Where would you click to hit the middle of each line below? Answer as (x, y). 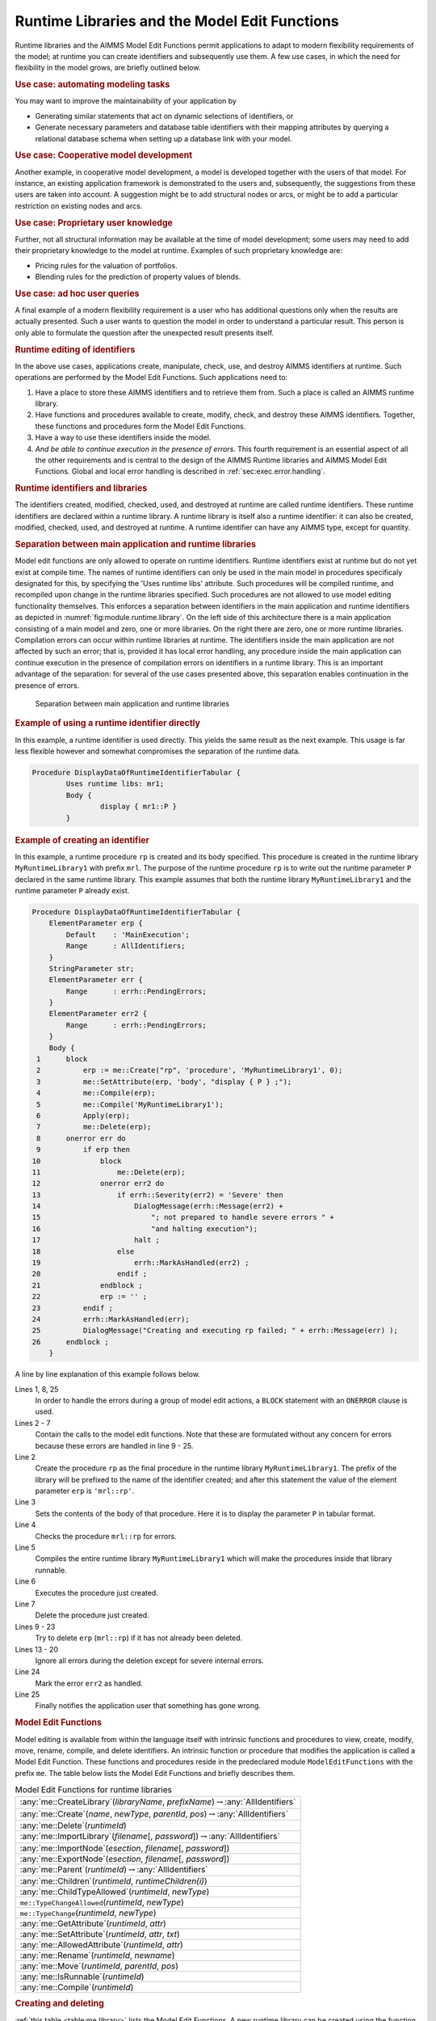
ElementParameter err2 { (98, 1014)
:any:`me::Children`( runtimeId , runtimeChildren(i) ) (113, 1881)
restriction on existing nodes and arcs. (79, 205)
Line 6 (25, 1581)
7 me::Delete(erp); (94, 1127)
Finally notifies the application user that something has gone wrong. (148, 1706)
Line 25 (27, 1694)
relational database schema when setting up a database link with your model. (163, 138)
